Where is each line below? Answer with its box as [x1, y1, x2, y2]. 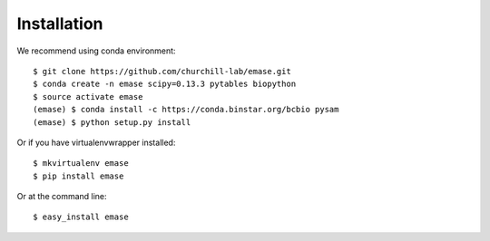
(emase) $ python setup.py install [33, 117, 191, 127]
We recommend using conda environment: [16, 45, 176, 56]
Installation [16, 14, 103, 34]
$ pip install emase [33, 170, 124, 181]
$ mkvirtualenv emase [33, 159, 129, 169]
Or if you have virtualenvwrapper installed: [16, 137, 176, 148]
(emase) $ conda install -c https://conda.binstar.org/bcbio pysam [33, 104, 339, 115]
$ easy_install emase [33, 212, 129, 222]
